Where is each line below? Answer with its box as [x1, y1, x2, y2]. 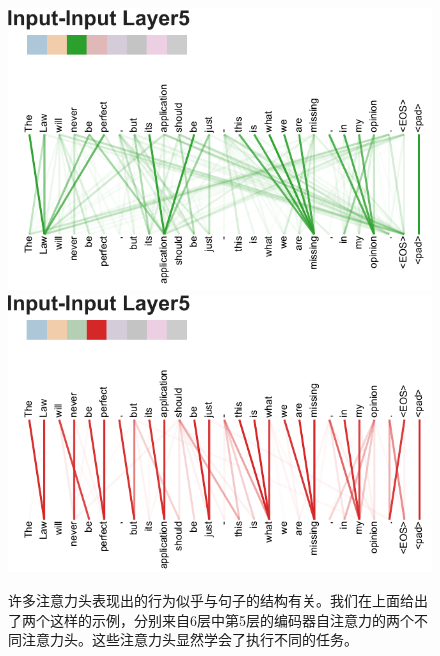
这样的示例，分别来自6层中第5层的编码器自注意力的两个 [49, 609, 414, 630]
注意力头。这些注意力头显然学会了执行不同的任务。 [21, 629, 358, 650]
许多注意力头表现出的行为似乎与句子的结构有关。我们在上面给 [8, 589, 414, 610]
